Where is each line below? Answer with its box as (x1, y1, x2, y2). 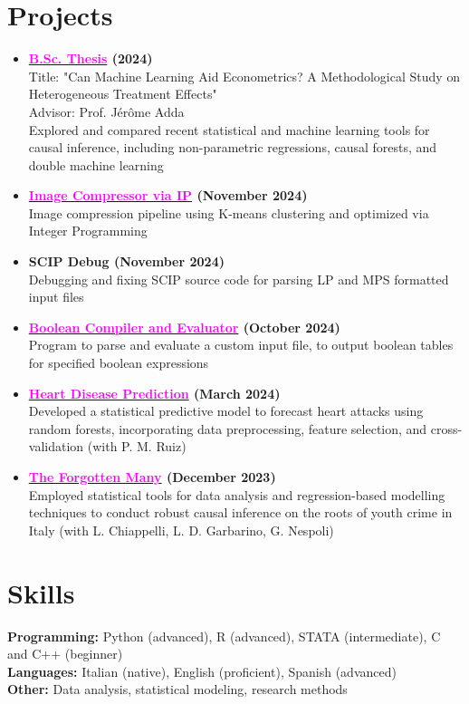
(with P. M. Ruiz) (87, 437, 187, 456)
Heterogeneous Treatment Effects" (28, 84, 217, 103)
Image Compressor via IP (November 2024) (28, 186, 308, 205)
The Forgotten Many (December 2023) (28, 468, 276, 486)
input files (28, 287, 84, 306)
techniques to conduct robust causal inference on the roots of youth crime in (28, 503, 453, 522)
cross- (430, 419, 463, 438)
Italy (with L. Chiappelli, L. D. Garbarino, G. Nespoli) (28, 520, 334, 539)
